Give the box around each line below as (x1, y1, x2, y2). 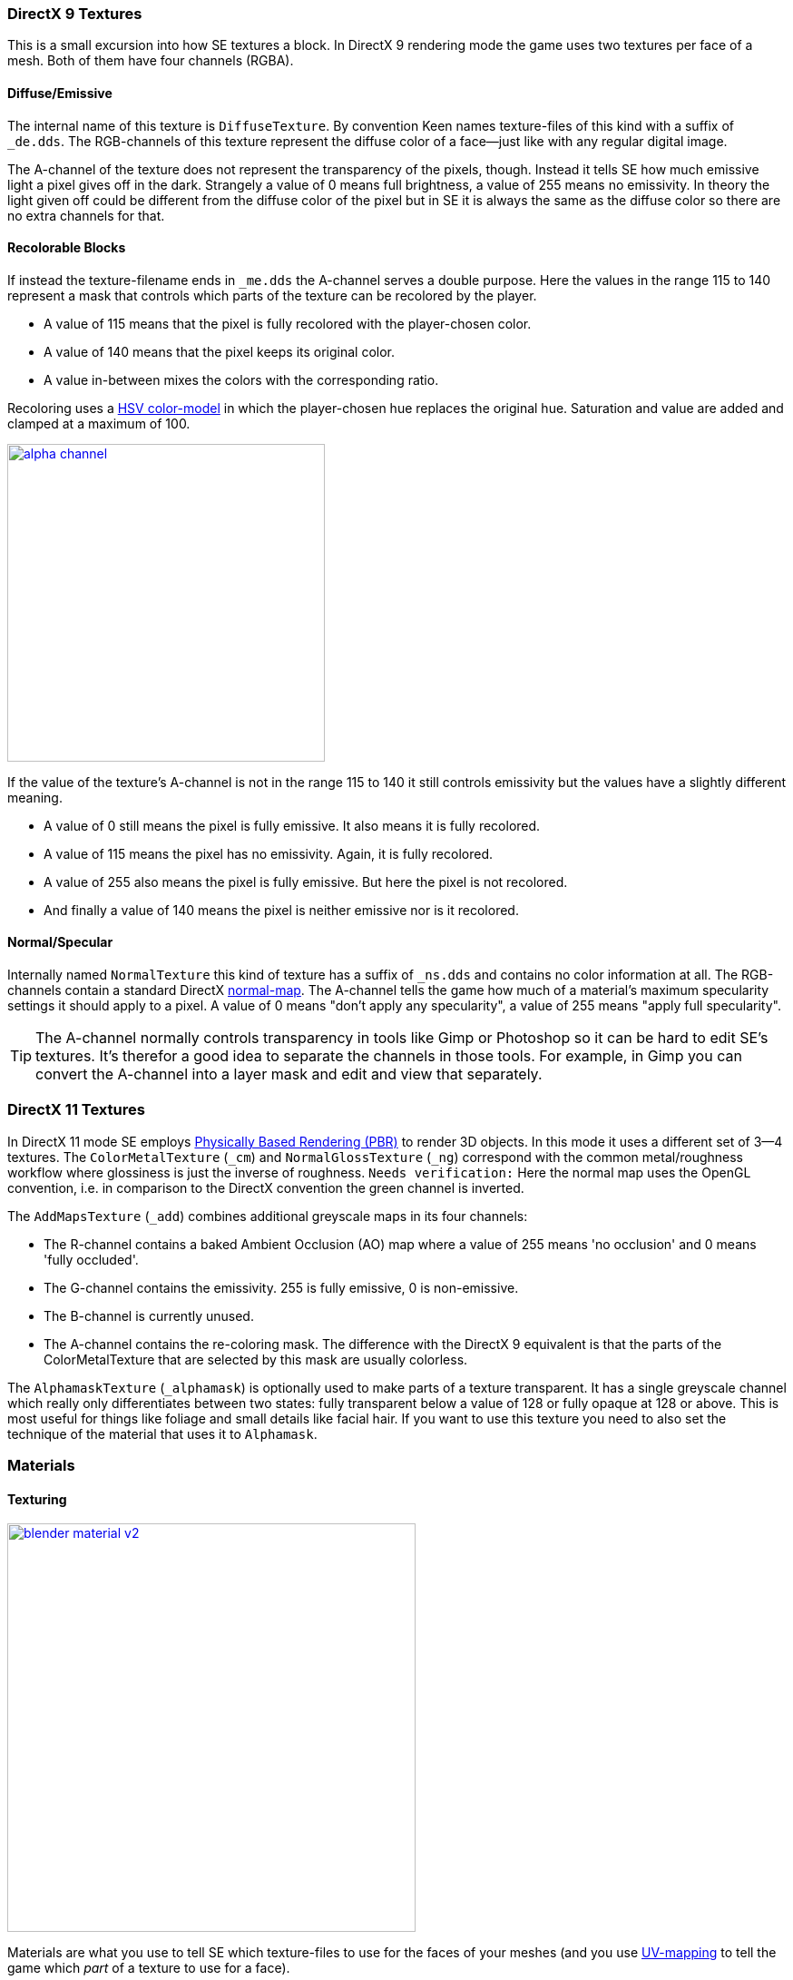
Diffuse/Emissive (7, 84, 113, 101)
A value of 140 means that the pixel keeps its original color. (44, 343, 396, 360)
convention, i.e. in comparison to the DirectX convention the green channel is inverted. (7, 1179, 524, 1196)
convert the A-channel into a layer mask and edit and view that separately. (35, 1065, 543, 1084)
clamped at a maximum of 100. (7, 415, 191, 431)
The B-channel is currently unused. (44, 1307, 254, 1324)
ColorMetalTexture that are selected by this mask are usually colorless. (44, 1351, 468, 1367)
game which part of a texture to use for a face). (7, 1960, 290, 1976)
